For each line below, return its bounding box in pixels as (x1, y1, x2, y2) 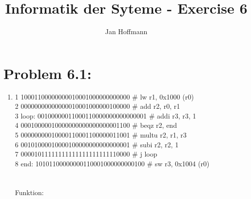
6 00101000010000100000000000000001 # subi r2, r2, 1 (15, 139, 179, 149)
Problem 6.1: (3, 63, 92, 83)
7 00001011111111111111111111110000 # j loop (15, 149, 157, 159)
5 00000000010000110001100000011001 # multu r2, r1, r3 (15, 130, 187, 140)
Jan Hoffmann (105, 26, 148, 37)
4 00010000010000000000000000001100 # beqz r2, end (15, 120, 177, 130)
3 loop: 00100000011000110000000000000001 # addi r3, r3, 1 (15, 110, 196, 120)
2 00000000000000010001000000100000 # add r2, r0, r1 (15, 101, 180, 111)
